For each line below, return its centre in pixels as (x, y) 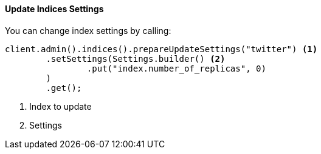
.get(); (64, 88)
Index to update (60, 106)
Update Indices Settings (54, 9)
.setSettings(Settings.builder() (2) (136, 59)
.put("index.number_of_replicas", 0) (176, 68)
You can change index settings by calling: (88, 30)
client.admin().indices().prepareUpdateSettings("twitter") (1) (161, 49)
